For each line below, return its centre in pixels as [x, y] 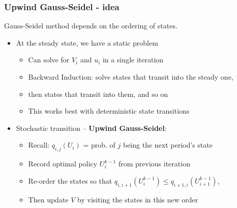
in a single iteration [133, 60]
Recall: [39, 145]
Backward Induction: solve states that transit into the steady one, [131, 77]
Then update [48, 199]
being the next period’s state [168, 145]
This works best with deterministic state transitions [109, 111]
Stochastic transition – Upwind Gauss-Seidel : [91, 128]
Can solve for [49, 60]
